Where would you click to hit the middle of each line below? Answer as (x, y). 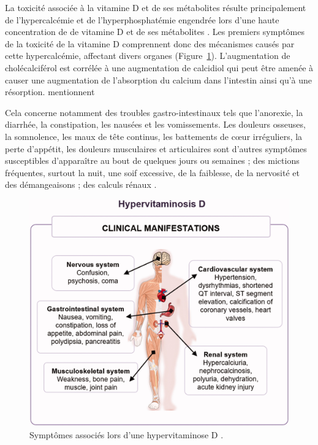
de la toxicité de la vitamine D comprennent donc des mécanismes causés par (150, 43)
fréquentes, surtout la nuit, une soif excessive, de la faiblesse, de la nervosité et (152, 172)
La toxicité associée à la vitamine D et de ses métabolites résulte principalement (156, 7)
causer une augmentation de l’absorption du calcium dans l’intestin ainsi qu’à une (159, 79)
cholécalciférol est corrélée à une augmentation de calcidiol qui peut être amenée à (159, 67)
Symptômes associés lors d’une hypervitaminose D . (127, 434)
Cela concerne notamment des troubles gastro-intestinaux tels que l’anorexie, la (154, 112)
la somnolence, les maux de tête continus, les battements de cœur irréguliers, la (154, 136)
